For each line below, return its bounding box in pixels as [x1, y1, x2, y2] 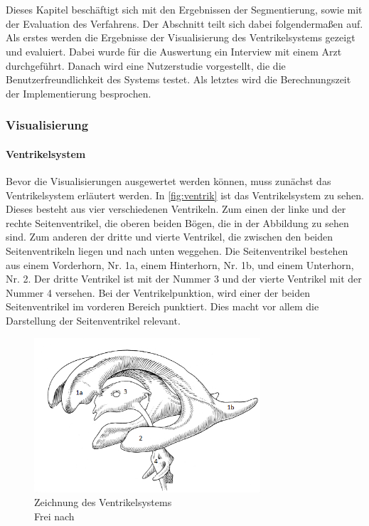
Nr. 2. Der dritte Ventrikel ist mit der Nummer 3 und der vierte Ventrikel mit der [6, 271, 362, 286]
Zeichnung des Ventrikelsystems [34, 495, 172, 510]
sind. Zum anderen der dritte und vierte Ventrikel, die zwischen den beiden [6, 229, 333, 244]
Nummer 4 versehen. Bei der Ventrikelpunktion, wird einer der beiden [6, 285, 310, 300]
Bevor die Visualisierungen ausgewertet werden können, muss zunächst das [6, 173, 331, 188]
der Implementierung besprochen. [6, 85, 151, 100]
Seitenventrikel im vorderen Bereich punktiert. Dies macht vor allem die [6, 299, 319, 314]
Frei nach [34, 508, 75, 523]
